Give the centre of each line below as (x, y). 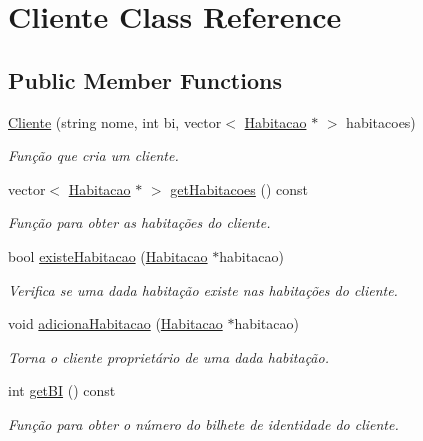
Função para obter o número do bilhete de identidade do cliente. (203, 423)
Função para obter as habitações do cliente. (139, 222)
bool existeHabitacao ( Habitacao (108, 255)
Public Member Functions (145, 79)
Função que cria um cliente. (93, 155)
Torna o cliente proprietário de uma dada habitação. (168, 356)
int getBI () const (62, 390)
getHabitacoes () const (239, 188)
